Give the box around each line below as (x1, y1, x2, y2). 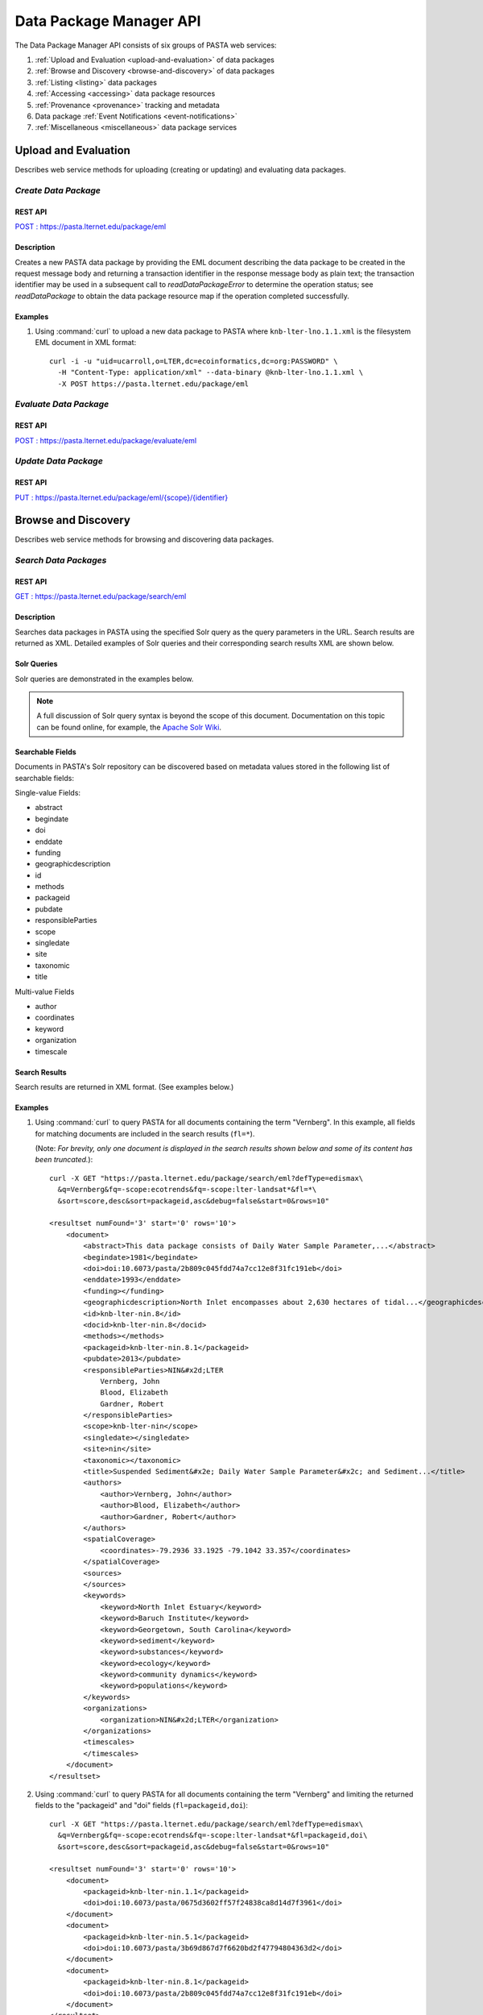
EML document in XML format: (35, 338, 137, 347)
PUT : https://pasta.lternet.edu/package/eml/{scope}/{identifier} (14, 492, 229, 502)
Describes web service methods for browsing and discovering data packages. (14, 534, 275, 544)
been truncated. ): (35, 1155, 93, 1165)
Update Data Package (14, 455, 104, 467)
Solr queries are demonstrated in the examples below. (14, 674, 194, 683)
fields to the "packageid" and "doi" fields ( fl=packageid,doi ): (35, 1801, 249, 1810)
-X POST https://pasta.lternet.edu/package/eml (57, 379, 250, 388)
